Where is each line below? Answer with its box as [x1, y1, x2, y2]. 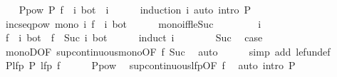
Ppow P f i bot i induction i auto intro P [19, 2, 252, 16]
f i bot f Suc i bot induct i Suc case [5, 30, 263, 45]
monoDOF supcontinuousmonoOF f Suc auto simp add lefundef [5, 43, 331, 58]
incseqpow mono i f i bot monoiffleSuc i [5, 16, 261, 31]
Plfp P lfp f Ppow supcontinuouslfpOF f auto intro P [5, 58, 296, 73]
